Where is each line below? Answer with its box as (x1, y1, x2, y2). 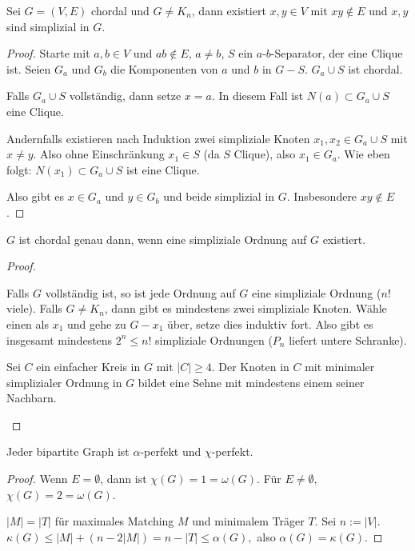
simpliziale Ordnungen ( (155, 331, 273, 348)
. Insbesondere (286, 188, 357, 205)
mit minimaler (305, 358, 375, 375)
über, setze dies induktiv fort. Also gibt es (167, 315, 373, 332)
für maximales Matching (54, 513, 174, 529)
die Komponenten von (110, 60, 218, 77)
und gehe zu (66, 315, 126, 332)
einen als (6, 315, 49, 332)
